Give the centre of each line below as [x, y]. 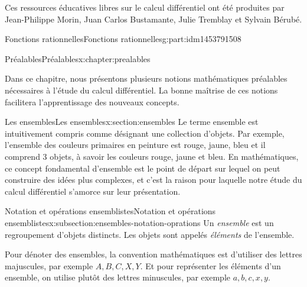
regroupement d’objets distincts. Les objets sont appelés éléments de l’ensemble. [150, 234]
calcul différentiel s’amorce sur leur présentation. [93, 191]
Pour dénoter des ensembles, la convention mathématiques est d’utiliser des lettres [153, 254]
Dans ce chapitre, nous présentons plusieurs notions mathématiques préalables [146, 78]
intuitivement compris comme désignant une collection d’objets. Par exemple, [145, 133]
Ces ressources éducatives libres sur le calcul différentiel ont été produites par [145, 7]
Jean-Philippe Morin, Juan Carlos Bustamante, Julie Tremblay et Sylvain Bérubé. [153, 19]
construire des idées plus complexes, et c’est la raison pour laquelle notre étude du [153, 180]
